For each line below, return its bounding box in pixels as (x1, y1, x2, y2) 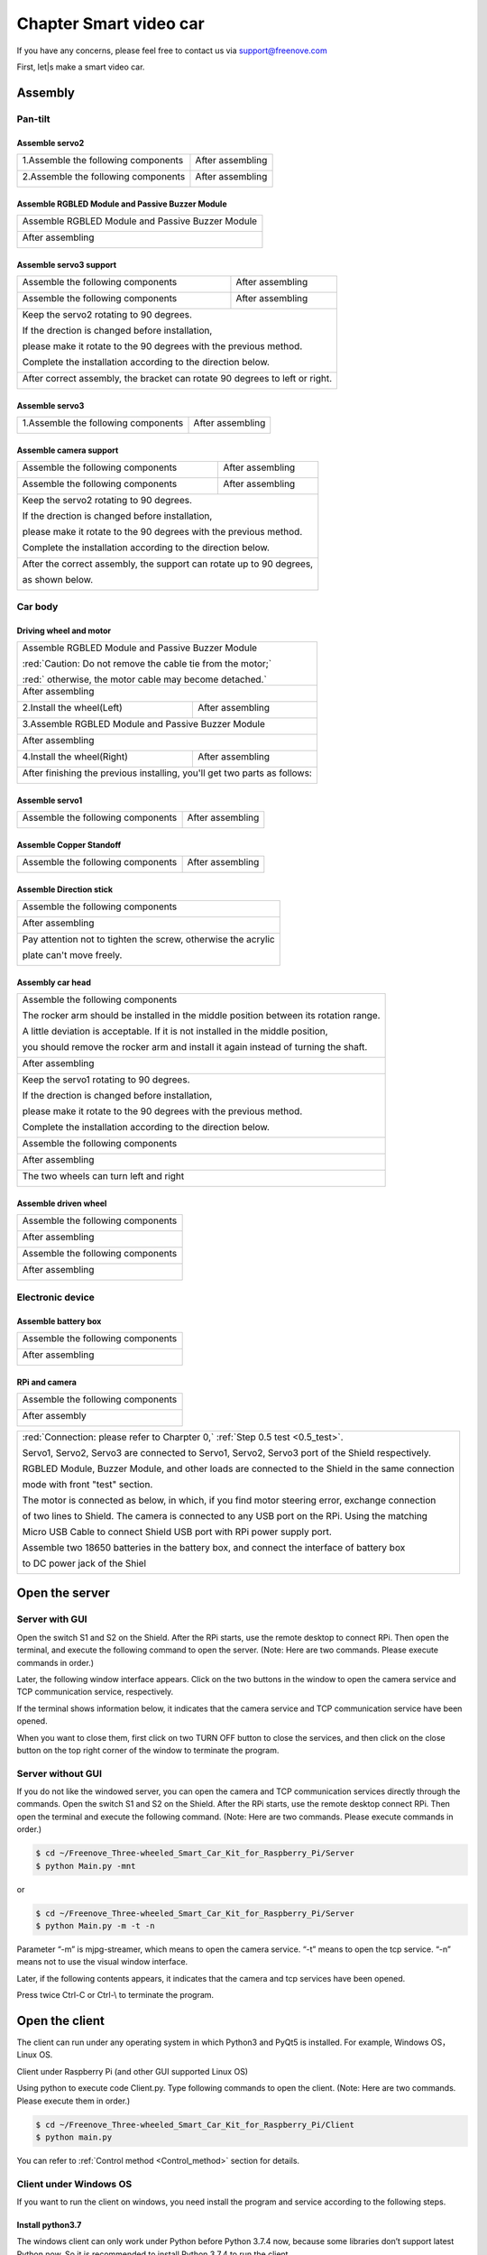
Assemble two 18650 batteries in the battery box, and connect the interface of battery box (22, 1542, 406, 1554)
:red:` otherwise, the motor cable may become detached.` (22, 673, 268, 686)
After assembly (22, 1410, 87, 1422)
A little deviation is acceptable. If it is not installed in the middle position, (22, 1025, 328, 1037)
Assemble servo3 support (16, 259, 117, 270)
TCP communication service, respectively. (16, 1687, 174, 1698)
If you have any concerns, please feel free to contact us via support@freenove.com (16, 45, 328, 56)
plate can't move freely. (22, 949, 123, 962)
